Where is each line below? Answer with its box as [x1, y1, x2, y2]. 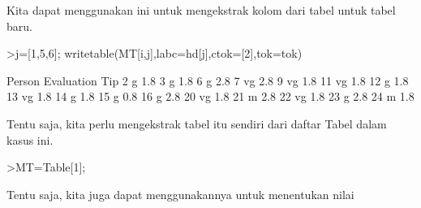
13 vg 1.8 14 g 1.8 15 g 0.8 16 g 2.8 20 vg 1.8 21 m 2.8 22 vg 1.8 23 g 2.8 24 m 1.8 [6, 88, 415, 105]
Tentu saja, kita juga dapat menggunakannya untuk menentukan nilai [6, 185, 354, 202]
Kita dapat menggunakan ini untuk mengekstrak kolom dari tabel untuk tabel [6, 2, 396, 18]
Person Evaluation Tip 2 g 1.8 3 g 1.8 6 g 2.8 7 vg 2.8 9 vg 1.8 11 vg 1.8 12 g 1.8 [6, 71, 409, 89]
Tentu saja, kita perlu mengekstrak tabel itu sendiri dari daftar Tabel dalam [6, 115, 387, 132]
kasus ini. [6, 131, 54, 148]
